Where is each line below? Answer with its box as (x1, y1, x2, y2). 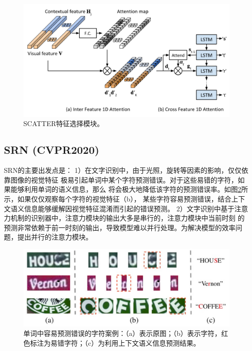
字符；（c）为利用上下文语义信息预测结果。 (64, 338, 200, 348)
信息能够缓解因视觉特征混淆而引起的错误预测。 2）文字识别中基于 (24, 203, 234, 213)
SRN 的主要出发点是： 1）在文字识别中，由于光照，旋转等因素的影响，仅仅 (4, 165, 242, 175)
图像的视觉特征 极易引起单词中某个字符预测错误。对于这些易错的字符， (10, 174, 238, 185)
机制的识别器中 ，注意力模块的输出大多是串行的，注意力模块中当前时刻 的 (10, 213, 245, 223)
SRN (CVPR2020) (4, 142, 99, 157)
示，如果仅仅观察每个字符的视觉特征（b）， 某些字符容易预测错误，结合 (4, 194, 232, 204)
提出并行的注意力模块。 (17, 232, 92, 242)
